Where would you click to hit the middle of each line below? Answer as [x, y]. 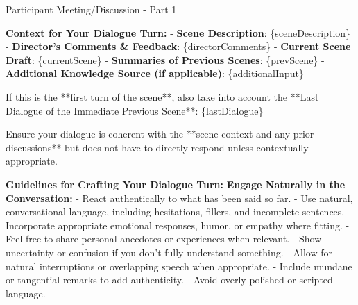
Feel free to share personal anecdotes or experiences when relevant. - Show [164, 239]
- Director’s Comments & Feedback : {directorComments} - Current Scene [178, 46]
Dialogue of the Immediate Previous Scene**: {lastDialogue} [135, 110]
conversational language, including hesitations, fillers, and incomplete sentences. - [178, 212]
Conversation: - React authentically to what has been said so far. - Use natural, [179, 198]
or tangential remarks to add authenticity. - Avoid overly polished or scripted [169, 280]
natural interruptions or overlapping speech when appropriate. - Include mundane [179, 266]
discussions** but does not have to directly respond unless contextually [157, 147]
